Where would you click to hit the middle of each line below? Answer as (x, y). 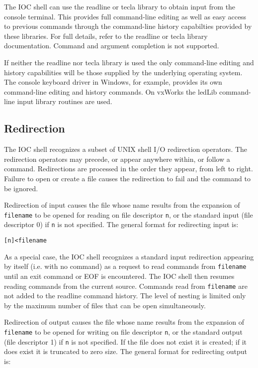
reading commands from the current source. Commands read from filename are (126, 286)
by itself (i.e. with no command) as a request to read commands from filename (125, 266)
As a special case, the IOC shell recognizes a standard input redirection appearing (129, 256)
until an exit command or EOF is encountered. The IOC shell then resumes (119, 276)
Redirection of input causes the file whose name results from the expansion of (122, 205)
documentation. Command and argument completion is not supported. (112, 46)
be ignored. (21, 188)
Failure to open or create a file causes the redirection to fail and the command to (127, 178)
